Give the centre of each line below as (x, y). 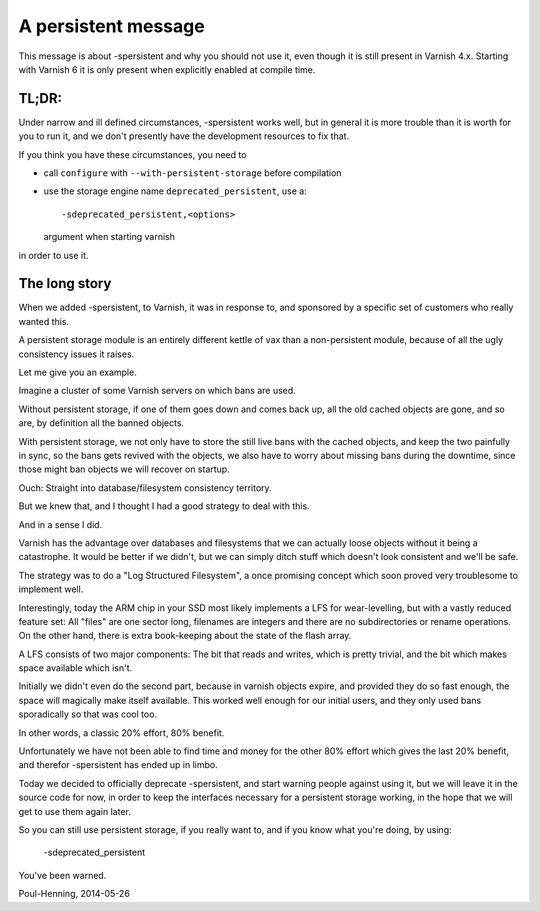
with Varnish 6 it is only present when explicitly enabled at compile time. (167, 69)
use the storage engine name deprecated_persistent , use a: (175, 191)
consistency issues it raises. (76, 354)
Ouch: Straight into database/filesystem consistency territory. (145, 487)
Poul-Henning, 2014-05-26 (74, 894)
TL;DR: (40, 98)
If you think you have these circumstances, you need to (132, 154)
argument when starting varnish (109, 237)
